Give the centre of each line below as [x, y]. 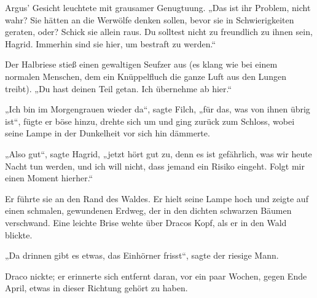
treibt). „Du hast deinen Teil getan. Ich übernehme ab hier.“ [119, 88]
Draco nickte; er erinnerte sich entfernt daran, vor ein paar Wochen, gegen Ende [156, 276]
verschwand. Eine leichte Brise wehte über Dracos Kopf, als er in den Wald [146, 222]
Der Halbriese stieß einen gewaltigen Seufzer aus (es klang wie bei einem [141, 64]
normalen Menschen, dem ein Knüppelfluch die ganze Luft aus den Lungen [146, 76]
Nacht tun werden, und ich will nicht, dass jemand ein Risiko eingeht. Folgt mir [155, 166]
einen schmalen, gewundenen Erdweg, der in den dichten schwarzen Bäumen [148, 210]
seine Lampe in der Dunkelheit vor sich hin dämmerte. [108, 133]
